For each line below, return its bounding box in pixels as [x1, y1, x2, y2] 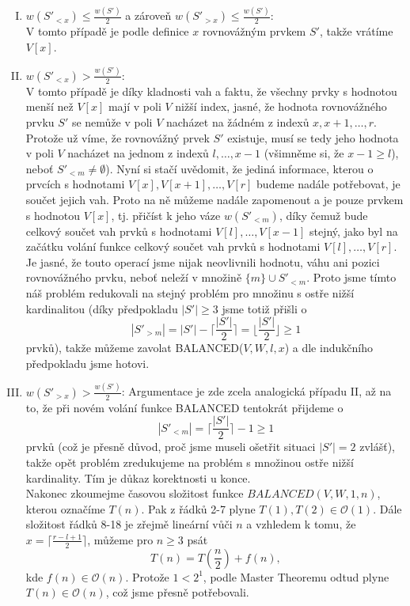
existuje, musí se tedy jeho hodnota [227, 129, 399, 146]
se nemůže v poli [71, 114, 153, 130]
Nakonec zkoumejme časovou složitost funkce [25, 485, 244, 502]
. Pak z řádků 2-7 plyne [141, 500, 256, 517]
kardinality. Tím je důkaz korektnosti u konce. [25, 469, 251, 486]
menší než [25, 98, 74, 115]
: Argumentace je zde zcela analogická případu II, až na [121, 383, 392, 400]
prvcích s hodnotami [25, 176, 125, 192]
